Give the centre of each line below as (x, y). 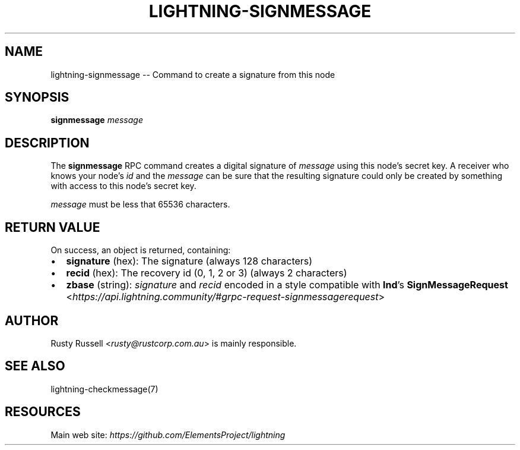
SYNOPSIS (37, 97)
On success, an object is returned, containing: (141, 250)
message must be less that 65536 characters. (140, 204)
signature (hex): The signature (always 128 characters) (189, 261)
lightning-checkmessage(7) (104, 389)
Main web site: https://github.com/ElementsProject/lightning (168, 435)
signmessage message (97, 120)
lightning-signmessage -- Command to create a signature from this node (193, 74)
